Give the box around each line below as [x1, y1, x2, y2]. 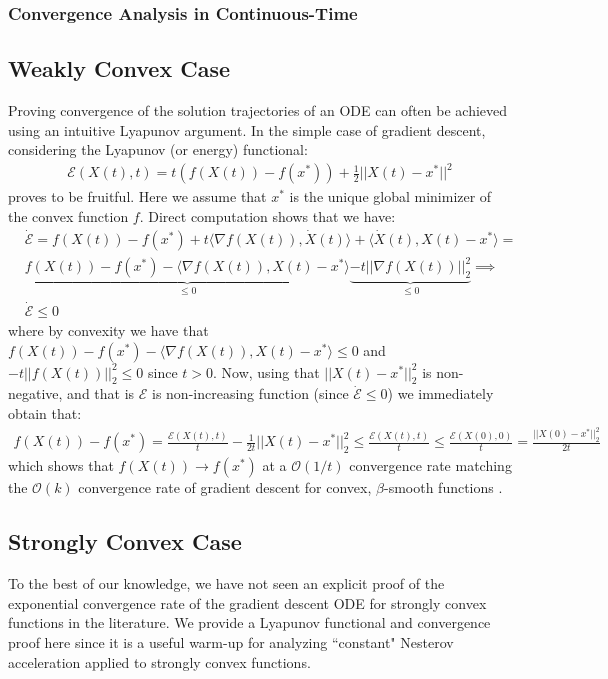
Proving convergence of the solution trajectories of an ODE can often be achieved [8, 100, 508, 121]
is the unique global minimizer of [289, 186, 492, 207]
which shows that [8, 455, 114, 476]
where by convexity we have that [8, 320, 209, 341]
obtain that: [8, 403, 82, 423]
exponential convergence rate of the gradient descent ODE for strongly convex [8, 592, 487, 613]
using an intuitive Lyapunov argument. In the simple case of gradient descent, [8, 119, 486, 140]
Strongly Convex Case [8, 526, 242, 557]
